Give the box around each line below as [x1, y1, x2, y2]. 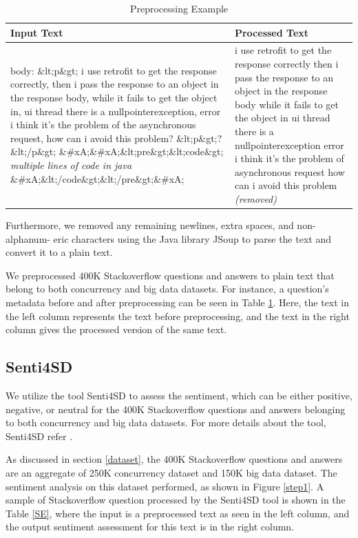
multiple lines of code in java [10, 157, 132, 172]
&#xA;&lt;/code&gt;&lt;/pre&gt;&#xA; [10, 171, 185, 186]
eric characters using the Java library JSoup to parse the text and [53, 231, 331, 246]
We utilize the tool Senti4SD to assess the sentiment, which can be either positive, [6, 388, 352, 403]
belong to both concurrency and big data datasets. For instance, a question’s [6, 281, 329, 296]
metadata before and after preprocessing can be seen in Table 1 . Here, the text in [6, 295, 349, 310]
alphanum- [6, 231, 50, 246]
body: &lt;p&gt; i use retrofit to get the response [10, 63, 217, 77]
